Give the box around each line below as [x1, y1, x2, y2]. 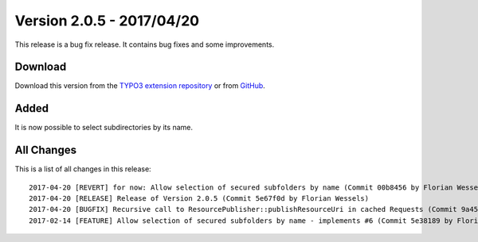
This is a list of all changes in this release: [14, 164, 151, 174]
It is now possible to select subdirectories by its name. [14, 123, 193, 133]
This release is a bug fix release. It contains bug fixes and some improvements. [14, 40, 275, 49]
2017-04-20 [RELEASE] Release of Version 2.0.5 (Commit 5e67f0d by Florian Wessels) [29, 194, 370, 203]
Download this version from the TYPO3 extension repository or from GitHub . [14, 81, 266, 90]
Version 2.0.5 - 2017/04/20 [14, 12, 199, 29]
